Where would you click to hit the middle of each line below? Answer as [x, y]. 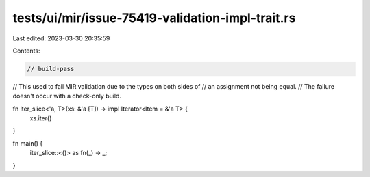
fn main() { [28, 143]
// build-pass [51, 69]
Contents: [26, 51]
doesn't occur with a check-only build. [67, 96]
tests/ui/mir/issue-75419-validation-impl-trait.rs [154, 18]
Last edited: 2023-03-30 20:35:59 [61, 38]
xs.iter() [41, 118]
